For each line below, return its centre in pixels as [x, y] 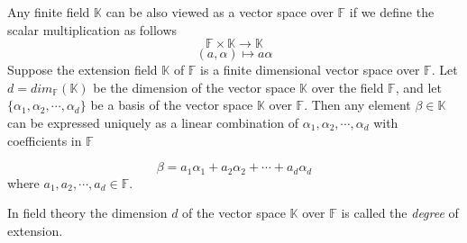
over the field [348, 87]
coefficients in [45, 140]
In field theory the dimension [87, 213]
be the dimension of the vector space [194, 87]
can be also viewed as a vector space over [220, 12]
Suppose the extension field [82, 70]
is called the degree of [400, 213]
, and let [419, 87]
